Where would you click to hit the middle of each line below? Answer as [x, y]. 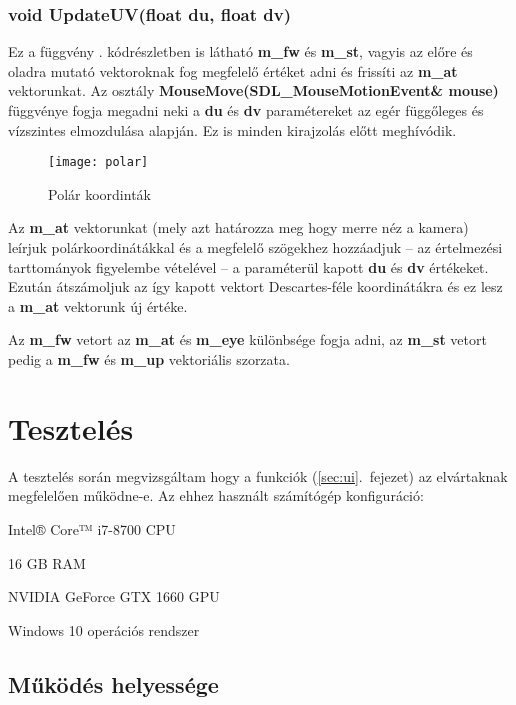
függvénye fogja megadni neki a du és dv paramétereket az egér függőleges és [246, 110]
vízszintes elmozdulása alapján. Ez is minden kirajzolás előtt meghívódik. [232, 129]
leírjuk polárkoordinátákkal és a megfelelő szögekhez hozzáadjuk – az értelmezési [255, 247]
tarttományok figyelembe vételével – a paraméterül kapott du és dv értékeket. [248, 266]
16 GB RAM [47, 562]
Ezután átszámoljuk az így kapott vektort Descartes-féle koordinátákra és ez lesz [255, 286]
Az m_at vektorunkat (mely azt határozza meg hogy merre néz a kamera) [238, 227]
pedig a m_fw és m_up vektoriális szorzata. [149, 359]
